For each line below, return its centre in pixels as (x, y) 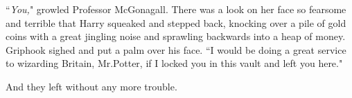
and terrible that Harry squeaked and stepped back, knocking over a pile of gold (176, 22)
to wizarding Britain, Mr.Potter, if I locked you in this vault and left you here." (174, 63)
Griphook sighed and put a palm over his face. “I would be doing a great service (176, 49)
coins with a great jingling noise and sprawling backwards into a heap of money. (176, 36)
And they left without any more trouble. (91, 86)
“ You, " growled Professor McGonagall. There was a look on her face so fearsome (176, 9)
